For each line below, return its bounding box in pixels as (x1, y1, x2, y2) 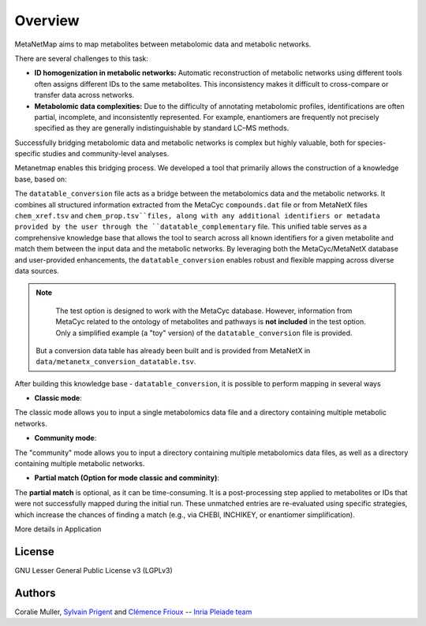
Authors (14, 586, 56, 599)
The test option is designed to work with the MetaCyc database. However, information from (55, 306, 353, 315)
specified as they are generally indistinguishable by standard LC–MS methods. (34, 123, 290, 133)
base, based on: (14, 174, 67, 184)
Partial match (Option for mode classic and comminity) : (34, 473, 220, 483)
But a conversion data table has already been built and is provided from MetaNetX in (35, 345, 311, 355)
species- (357, 138, 387, 147)
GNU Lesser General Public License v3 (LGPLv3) (14, 565, 173, 575)
